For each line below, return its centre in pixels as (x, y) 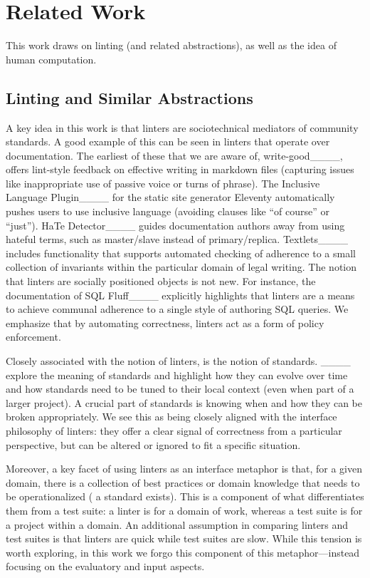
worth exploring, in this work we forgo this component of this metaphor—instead (183, 552)
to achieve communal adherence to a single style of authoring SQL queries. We (177, 309)
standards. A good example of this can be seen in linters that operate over (168, 141)
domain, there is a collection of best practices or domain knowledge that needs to (183, 482)
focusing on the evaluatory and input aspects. (105, 566)
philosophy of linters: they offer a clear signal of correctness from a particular (174, 430)
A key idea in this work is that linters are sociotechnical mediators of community (182, 127)
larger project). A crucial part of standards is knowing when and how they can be (184, 402)
